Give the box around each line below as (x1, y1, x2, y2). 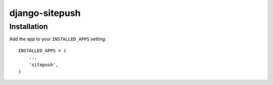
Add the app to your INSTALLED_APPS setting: (9, 36, 106, 42)
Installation (9, 22, 48, 31)
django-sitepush (9, 7, 81, 18)
